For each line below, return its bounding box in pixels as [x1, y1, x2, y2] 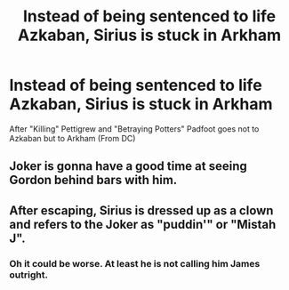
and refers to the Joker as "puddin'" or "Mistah [9, 216, 277, 232]
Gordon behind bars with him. [9, 173, 178, 188]
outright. [9, 269, 49, 281]
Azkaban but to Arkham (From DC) [9, 133, 136, 143]
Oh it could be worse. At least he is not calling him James [9, 257, 261, 270]
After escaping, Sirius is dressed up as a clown [9, 203, 274, 218]
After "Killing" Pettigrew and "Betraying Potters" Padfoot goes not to [9, 123, 260, 134]
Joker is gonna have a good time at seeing [9, 158, 247, 174]
